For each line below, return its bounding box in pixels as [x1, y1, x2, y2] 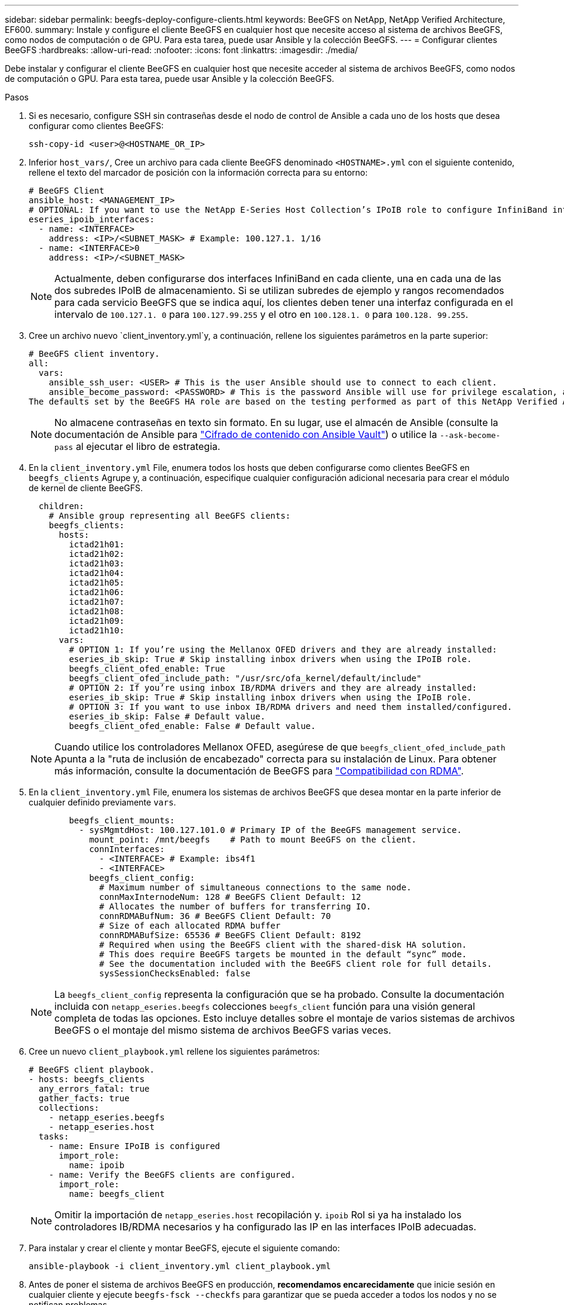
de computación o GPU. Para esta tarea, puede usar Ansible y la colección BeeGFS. [5, 73, 335, 84]
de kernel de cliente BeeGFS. [29, 483, 143, 493]
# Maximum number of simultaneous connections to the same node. [99, 883, 412, 892]
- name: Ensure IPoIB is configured [48, 1141, 220, 1151]
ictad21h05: [69, 578, 125, 587]
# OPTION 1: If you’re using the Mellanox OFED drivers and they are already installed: [69, 645, 497, 654]
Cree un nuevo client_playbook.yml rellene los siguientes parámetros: [29, 1046, 320, 1056]
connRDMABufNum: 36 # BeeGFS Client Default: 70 [99, 911, 331, 921]
